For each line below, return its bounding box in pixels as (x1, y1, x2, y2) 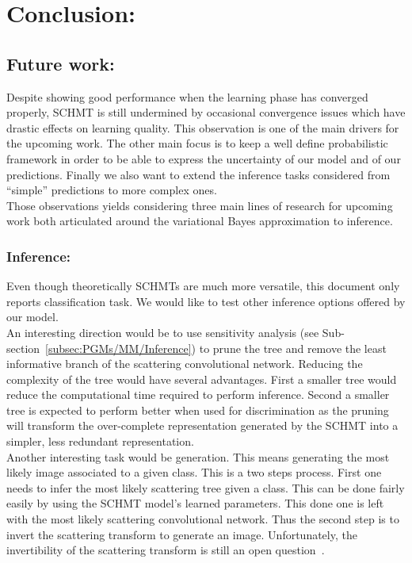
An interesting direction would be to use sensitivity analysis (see (6, 324, 319, 340)
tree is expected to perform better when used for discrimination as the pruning (6, 401, 389, 418)
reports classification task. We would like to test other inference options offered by (6, 293, 406, 309)
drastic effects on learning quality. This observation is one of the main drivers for (6, 119, 399, 136)
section (6, 339, 40, 356)
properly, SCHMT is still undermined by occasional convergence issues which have (6, 104, 406, 121)
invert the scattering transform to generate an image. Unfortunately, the (6, 526, 357, 542)
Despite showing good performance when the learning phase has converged (6, 88, 368, 105)
